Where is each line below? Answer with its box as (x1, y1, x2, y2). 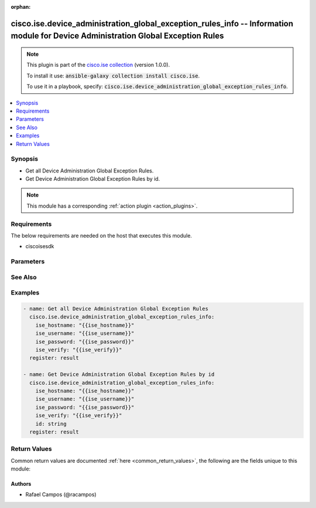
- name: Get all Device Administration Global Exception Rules (23, 306, 209, 312)
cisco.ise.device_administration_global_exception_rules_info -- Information (11, 18, 294, 29)
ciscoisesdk (25, 243, 54, 250)
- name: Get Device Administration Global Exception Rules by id (23, 371, 215, 378)
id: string (35, 420, 67, 427)
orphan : (11, 4, 31, 10)
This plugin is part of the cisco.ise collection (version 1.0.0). (26, 62, 170, 69)
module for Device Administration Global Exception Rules (11, 31, 224, 41)
